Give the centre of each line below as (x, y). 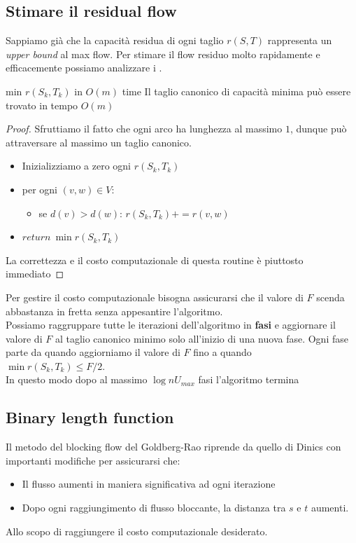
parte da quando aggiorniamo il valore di (93, 352)
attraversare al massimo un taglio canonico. (99, 142)
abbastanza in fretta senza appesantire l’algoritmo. (114, 311)
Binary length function (90, 417)
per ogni (40, 189)
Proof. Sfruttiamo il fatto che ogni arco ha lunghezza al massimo (144, 129)
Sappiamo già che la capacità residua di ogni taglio (115, 40)
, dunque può (318, 129)
